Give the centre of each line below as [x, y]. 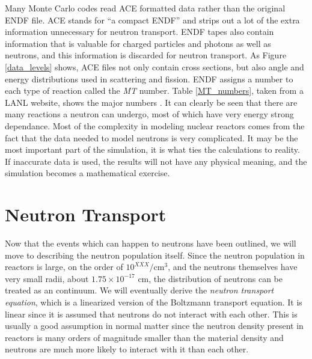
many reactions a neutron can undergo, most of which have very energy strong [149, 114]
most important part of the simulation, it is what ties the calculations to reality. [152, 149]
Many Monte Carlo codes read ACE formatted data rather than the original [145, 8]
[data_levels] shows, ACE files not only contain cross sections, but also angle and [154, 66]
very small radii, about [47, 278]
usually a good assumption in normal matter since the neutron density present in [154, 326]
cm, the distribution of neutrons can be [210, 278]
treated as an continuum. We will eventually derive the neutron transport [139, 290]
